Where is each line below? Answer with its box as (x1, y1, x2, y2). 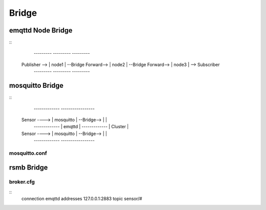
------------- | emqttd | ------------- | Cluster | (33, 124, 129, 130)
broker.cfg (9, 178, 35, 185)
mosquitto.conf (9, 149, 47, 156)
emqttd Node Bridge (9, 26, 72, 35)
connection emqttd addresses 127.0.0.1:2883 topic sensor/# (21, 196, 142, 202)
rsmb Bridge (9, 163, 48, 172)
